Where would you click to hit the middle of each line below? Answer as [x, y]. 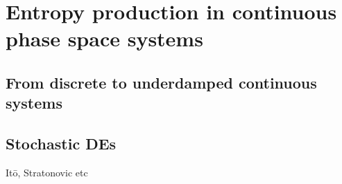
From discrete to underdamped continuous [161, 82]
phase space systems [104, 38]
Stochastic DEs [61, 144]
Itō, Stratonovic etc [47, 172]
